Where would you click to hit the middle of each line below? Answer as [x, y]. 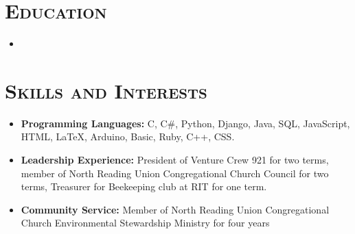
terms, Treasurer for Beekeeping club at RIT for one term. [144, 186]
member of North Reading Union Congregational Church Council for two [175, 173]
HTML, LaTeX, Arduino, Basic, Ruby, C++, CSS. [128, 136]
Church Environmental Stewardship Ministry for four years [145, 223]
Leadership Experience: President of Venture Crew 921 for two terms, [175, 160]
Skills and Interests [106, 90]
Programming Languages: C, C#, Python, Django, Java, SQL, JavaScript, [185, 123]
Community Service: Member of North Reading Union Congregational [175, 209]
